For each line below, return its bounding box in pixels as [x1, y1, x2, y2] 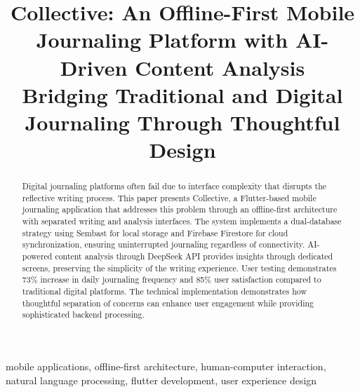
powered [22, 250, 53, 262]
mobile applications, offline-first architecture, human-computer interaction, [6, 358, 326, 373]
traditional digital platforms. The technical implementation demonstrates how [22, 285, 307, 297]
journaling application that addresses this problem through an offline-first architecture [22, 203, 338, 215]
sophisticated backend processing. [22, 309, 145, 320]
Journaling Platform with [36, 25, 288, 54]
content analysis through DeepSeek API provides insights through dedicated [55, 250, 333, 262]
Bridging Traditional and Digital [22, 80, 343, 109]
